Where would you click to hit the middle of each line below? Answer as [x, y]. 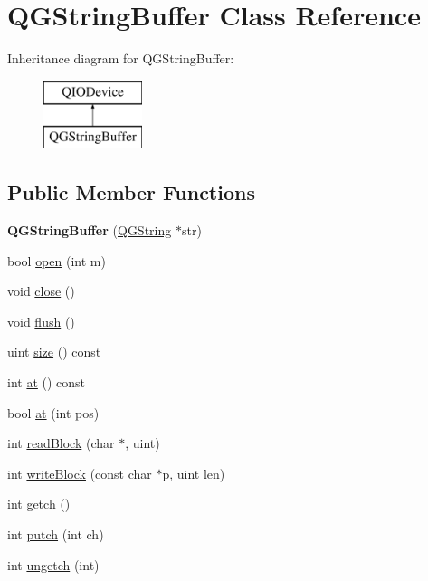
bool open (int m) [57, 260]
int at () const [47, 382]
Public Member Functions [131, 192]
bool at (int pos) [53, 412]
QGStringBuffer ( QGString [90, 230]
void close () [41, 291]
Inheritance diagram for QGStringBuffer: [121, 58]
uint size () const [54, 352]
